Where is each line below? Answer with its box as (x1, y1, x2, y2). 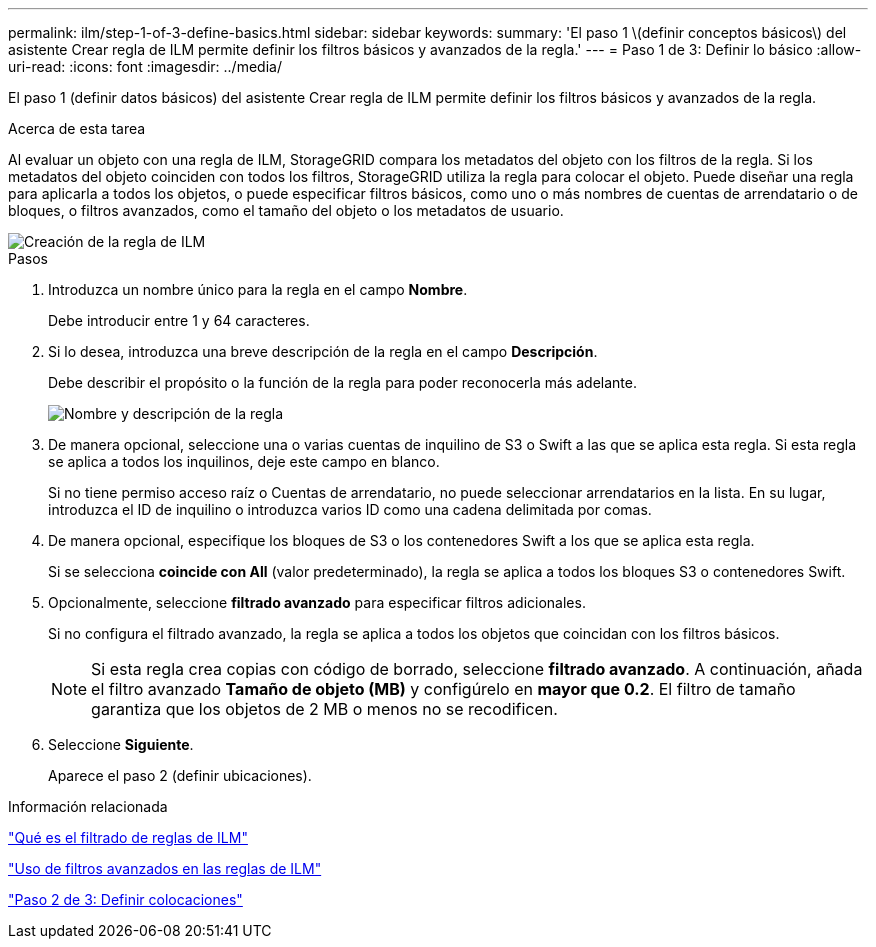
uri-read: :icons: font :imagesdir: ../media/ (8, 58, 282, 75)
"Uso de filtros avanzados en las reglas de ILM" (8, 860, 322, 877)
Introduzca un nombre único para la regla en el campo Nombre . (48, 281, 468, 298)
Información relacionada (8, 798, 168, 815)
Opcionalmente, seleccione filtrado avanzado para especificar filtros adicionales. (48, 594, 586, 611)
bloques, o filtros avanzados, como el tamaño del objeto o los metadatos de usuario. (8, 202, 564, 219)
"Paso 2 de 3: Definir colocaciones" (8, 891, 243, 908)
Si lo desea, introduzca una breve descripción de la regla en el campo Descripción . (48, 343, 598, 360)
